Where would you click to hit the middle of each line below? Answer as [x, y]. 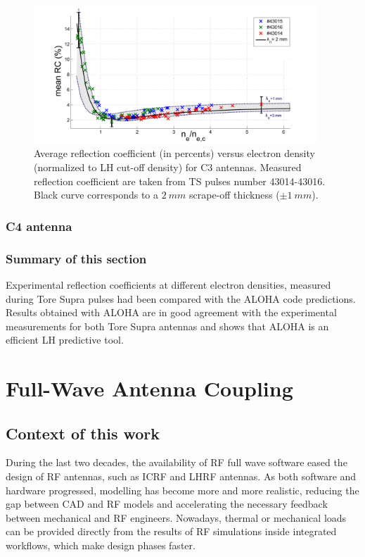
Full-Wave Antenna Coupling [149, 388]
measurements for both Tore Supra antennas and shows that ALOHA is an [167, 326]
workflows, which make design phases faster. [101, 545]
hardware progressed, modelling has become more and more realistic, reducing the [182, 490]
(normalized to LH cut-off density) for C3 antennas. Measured [168, 167]
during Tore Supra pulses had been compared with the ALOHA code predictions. [181, 298]
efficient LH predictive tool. [65, 340]
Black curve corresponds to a [96, 195]
